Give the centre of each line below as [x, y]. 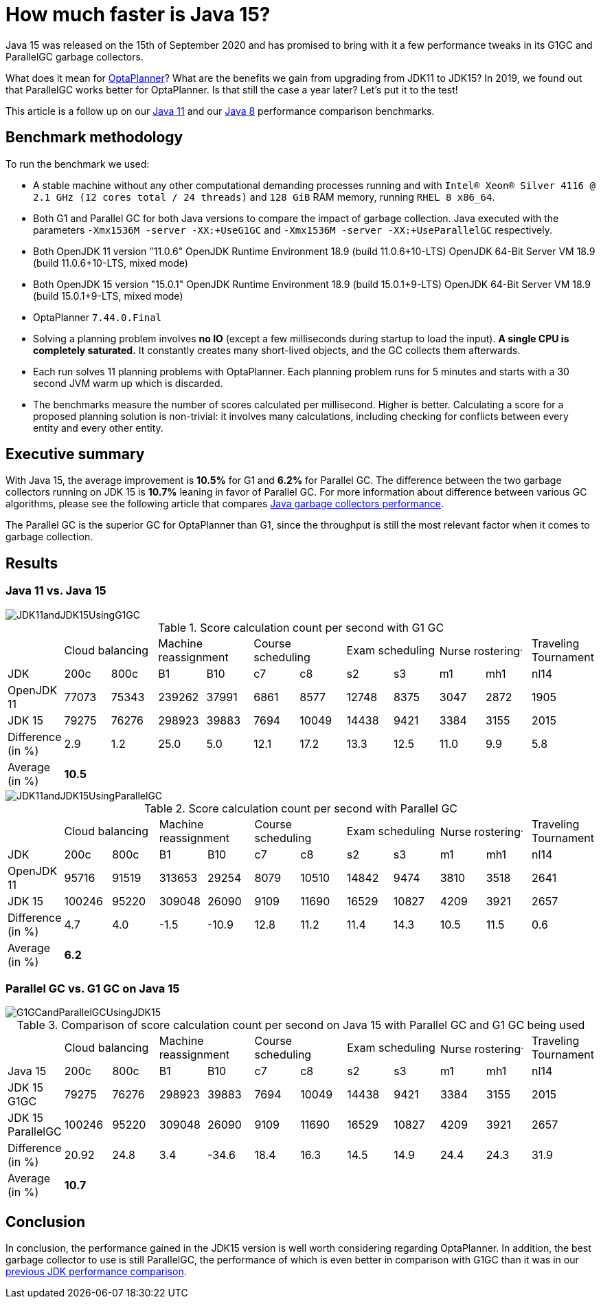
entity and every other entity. [98, 428]
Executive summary [75, 454]
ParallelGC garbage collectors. [75, 56]
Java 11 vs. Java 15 [56, 591]
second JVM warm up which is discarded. [128, 383]
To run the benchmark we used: [78, 164]
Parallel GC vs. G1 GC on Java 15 [93, 989]
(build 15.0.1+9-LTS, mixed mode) [108, 296]
